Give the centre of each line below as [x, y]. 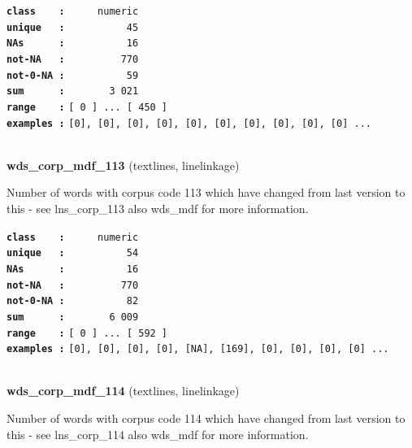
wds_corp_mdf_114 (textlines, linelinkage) [123, 391]
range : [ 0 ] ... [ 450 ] [87, 107]
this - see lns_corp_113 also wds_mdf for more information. [158, 209]
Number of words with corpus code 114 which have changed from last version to [206, 418]
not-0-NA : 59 [73, 75]
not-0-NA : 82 [73, 301]
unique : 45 [73, 27]
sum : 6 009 [73, 317]
